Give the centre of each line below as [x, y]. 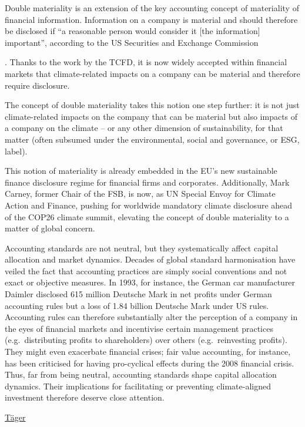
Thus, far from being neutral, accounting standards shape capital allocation [141, 374]
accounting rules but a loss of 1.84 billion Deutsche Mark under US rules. [137, 305]
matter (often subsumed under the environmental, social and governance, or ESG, [152, 139]
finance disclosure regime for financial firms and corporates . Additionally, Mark [147, 182]
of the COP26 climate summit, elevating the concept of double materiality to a [147, 216]
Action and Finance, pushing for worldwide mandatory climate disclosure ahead [149, 205]
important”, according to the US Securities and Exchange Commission [132, 42]
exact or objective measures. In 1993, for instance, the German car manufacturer [150, 282]
